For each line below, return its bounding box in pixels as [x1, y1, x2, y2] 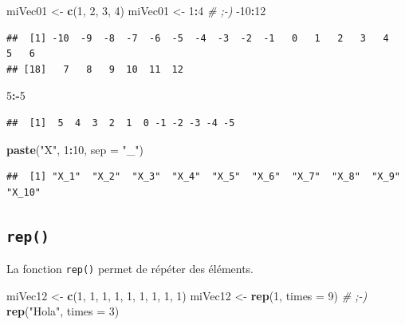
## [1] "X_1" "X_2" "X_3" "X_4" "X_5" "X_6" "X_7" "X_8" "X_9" [6, 171, 400, 183]
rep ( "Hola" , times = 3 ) [6, 303, 120, 319]
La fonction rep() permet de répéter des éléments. [6, 260, 254, 277]
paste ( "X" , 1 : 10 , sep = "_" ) [6, 141, 144, 157]
